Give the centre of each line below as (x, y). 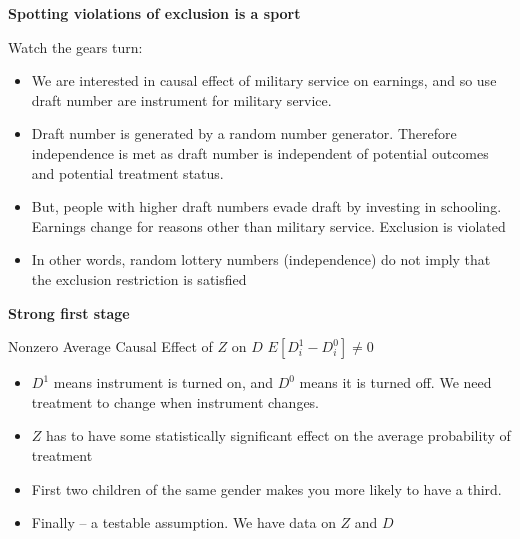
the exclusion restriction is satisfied (139, 278)
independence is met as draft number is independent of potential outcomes (260, 152)
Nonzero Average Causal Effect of (110, 346)
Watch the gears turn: (75, 46)
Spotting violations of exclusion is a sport (154, 13)
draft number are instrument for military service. (181, 99)
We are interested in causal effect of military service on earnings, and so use (264, 80)
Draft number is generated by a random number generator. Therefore (244, 133)
